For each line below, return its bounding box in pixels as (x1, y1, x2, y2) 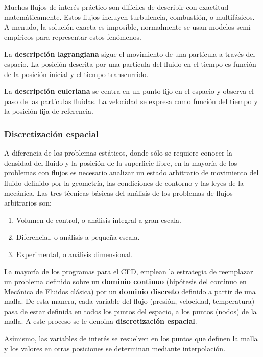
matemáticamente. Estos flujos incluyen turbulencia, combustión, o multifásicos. (4, 11, 255, 22)
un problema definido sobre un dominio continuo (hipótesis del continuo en (4, 276, 247, 287)
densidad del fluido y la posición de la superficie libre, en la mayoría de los (4, 157, 237, 168)
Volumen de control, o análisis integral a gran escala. (16, 214, 181, 225)
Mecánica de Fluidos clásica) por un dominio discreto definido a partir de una (4, 286, 256, 296)
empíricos (4, 31, 34, 42)
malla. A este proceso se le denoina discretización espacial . (4, 316, 197, 326)
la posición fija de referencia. (4, 106, 93, 116)
